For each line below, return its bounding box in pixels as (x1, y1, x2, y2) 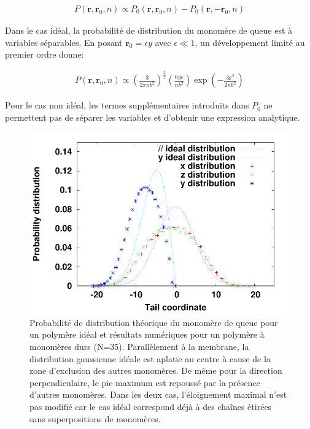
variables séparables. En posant (5, 36, 123, 48)
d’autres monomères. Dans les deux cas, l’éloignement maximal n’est (29, 388, 287, 401)
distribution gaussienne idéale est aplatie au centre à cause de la (29, 352, 271, 365)
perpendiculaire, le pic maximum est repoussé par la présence (29, 376, 260, 389)
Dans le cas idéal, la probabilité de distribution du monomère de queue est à (5, 24, 293, 37)
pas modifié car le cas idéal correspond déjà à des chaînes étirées (29, 400, 272, 412)
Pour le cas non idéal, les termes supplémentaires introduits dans (5, 99, 249, 112)
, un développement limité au (195, 36, 305, 48)
